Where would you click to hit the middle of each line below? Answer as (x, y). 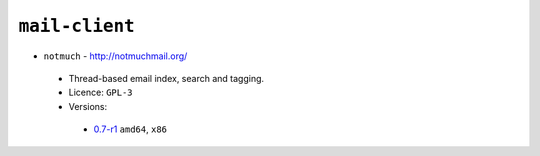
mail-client (76, 26)
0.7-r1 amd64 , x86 (130, 129)
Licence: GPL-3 (101, 92)
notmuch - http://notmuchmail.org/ (115, 56)
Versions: (88, 106)
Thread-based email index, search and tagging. (166, 78)
